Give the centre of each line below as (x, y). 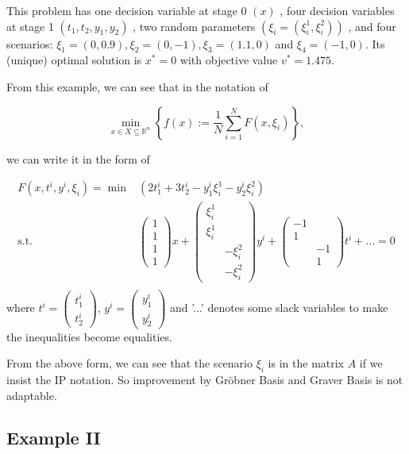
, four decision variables (337, 10)
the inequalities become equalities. (89, 336)
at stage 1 (30, 26)
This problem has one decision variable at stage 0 (127, 10)
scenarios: (30, 43)
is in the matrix (306, 363)
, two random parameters (194, 26)
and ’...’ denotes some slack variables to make (279, 308)
